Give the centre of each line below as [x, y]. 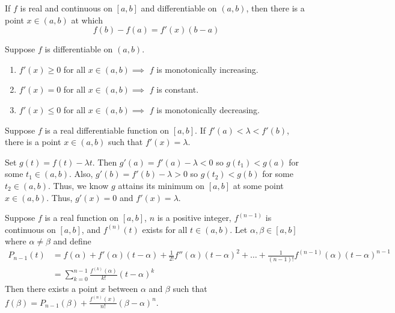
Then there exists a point [51, 289]
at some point [258, 185]
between [123, 289]
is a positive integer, [194, 218]
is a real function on [82, 218]
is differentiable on [79, 49]
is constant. [178, 89]
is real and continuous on [66, 8]
